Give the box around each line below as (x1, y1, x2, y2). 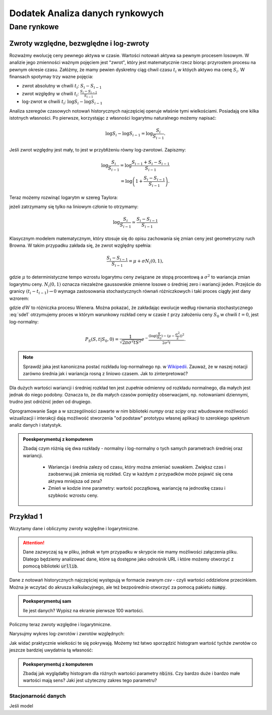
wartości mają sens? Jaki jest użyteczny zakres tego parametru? (23, 677, 157, 684)
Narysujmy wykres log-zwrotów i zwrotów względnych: (9, 631, 125, 637)
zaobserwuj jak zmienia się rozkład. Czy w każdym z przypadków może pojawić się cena (48, 471, 233, 477)
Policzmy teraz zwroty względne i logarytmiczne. (9, 622, 112, 627)
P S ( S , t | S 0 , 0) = (85, 336, 119, 343)
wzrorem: (9, 295, 30, 301)
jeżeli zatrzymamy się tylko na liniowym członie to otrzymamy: (9, 203, 139, 210)
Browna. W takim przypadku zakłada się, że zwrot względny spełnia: (9, 242, 152, 248)
